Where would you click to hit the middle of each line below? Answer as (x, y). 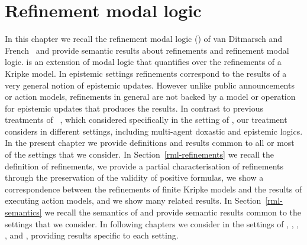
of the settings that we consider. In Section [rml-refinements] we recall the (140, 154)
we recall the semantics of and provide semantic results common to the (173, 212)
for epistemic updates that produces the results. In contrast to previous (134, 108)
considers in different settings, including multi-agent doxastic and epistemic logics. (154, 131)
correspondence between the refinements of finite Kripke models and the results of (153, 189)
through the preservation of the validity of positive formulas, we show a (134, 177)
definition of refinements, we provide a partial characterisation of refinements (144, 166)
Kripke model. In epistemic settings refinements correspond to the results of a (146, 73)
